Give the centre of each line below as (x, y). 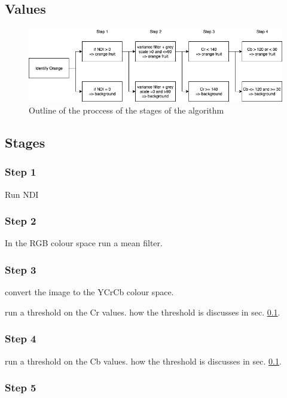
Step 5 (21, 388)
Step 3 (21, 269)
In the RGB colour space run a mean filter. (84, 243)
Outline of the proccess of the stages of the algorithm (126, 110)
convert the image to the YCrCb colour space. (89, 292)
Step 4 (21, 339)
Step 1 (21, 172)
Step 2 (21, 221)
